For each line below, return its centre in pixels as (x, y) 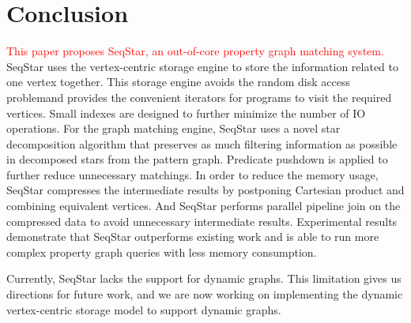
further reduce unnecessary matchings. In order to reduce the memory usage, (192, 174)
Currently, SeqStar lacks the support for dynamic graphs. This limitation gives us (204, 278)
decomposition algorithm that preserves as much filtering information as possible (202, 143)
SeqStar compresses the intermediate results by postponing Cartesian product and (205, 190)
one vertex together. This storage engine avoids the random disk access (178, 82)
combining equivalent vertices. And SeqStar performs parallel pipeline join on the (204, 206)
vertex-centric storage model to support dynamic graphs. (144, 309)
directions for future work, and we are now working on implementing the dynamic (205, 294)
